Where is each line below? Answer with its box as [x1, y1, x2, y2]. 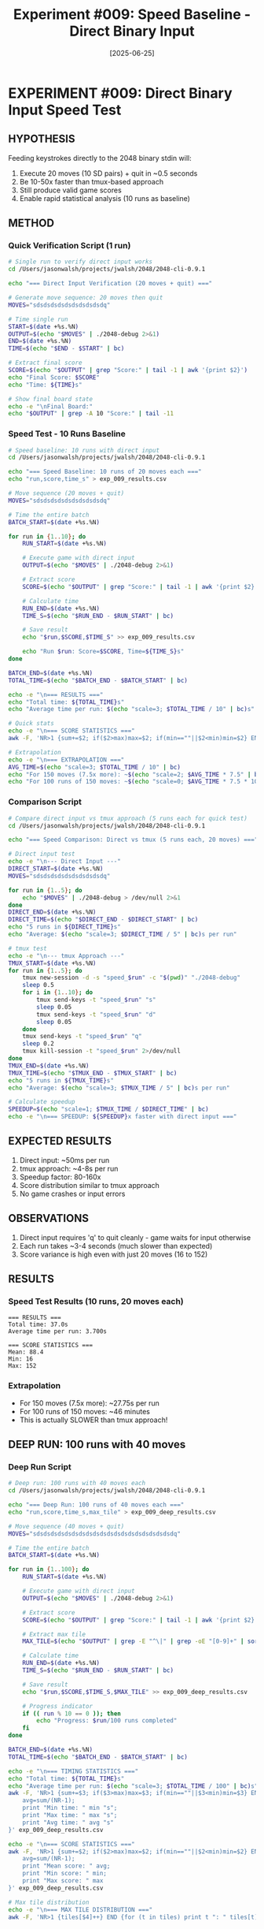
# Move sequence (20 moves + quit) [8, 490, 125, 497]
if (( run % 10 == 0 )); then [22, 1709, 122, 1718]
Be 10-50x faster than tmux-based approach [19, 177, 163, 186]
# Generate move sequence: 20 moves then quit [8, 294, 163, 302]
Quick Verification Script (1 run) [8, 240, 131, 251]
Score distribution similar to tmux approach [19, 1180, 159, 1190]
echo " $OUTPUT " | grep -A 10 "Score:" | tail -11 [8, 410, 174, 418]
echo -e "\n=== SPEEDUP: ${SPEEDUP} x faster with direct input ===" [8, 1113, 237, 1121]
